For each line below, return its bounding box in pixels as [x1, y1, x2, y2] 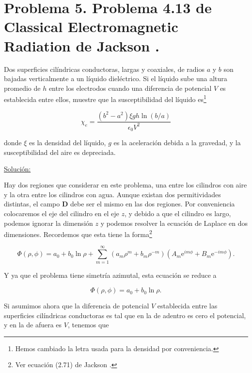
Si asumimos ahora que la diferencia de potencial [4, 301, 149, 311]
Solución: [4, 163, 31, 173]
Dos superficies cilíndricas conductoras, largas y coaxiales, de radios [4, 64, 205, 74]
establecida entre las [157, 301, 218, 311]
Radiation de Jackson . [4, 35, 159, 55]
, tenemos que [67, 320, 109, 330]
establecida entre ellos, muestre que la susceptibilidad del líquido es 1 [4, 93, 206, 104]
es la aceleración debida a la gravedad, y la [113, 137, 241, 148]
